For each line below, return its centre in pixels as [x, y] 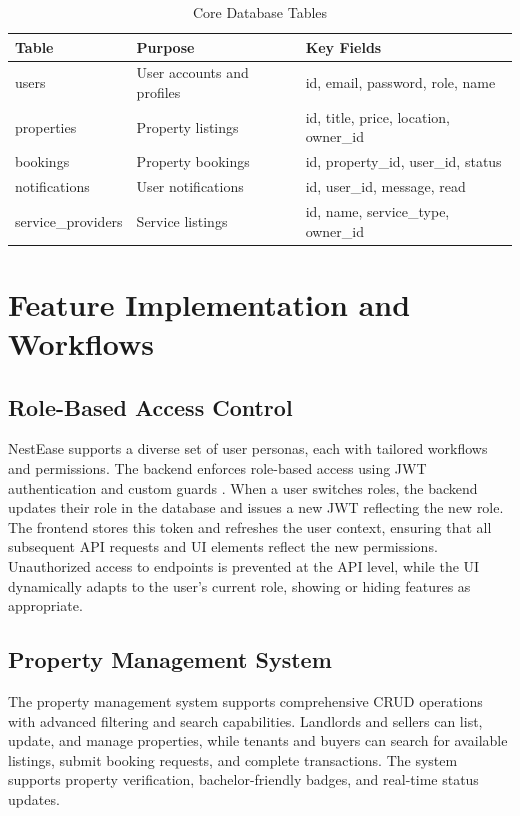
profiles [158, 92]
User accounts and [192, 72]
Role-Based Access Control [150, 406]
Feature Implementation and [209, 303]
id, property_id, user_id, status [403, 161]
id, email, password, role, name [400, 82]
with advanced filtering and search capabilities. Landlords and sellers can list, [245, 720]
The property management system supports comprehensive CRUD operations [245, 701]
